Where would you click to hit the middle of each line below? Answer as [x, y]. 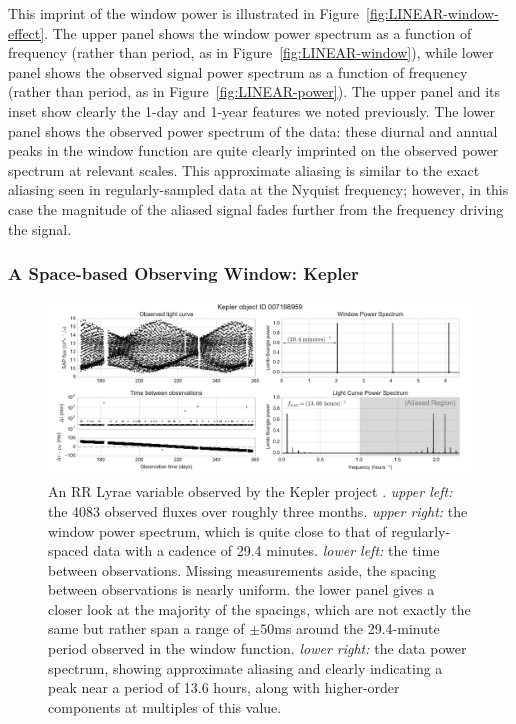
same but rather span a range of [146, 628]
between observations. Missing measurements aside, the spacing [242, 569]
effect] [26, 32]
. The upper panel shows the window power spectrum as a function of [258, 32]
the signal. [40, 228]
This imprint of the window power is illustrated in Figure [183, 13]
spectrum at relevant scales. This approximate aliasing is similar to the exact [244, 169]
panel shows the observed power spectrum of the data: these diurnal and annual [253, 130]
